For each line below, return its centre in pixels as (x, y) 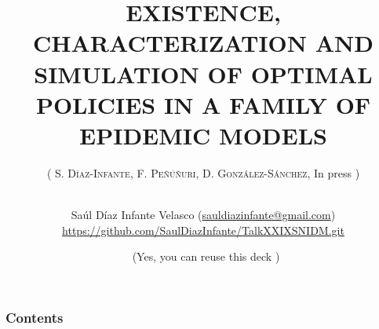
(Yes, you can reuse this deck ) (206, 256)
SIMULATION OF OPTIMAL (203, 73)
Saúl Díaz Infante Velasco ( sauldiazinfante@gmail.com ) (203, 215)
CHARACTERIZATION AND (203, 43)
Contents (35, 317)
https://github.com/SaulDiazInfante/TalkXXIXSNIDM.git (203, 230)
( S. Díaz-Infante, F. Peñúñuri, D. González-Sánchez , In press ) (203, 172)
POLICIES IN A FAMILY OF (203, 104)
